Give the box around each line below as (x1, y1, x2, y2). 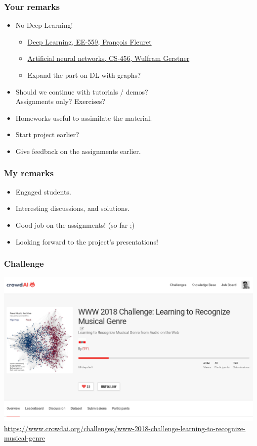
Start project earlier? (15, 129, 79, 140)
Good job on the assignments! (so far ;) (15, 219, 135, 230)
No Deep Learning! (15, 20, 73, 30)
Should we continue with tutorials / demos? (15, 86, 148, 97)
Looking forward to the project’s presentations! (15, 236, 158, 247)
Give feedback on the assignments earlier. (15, 146, 141, 156)
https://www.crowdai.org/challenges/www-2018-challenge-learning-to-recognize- (4, 423, 246, 433)
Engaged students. (15, 186, 71, 197)
